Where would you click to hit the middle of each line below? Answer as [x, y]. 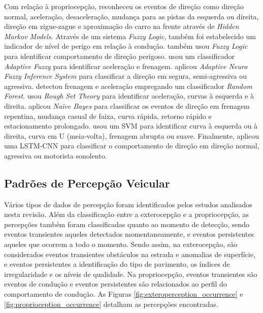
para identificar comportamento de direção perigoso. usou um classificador [119, 56]
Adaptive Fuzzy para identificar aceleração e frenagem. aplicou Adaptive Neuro [126, 66]
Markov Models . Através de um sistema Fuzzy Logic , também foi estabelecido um [130, 36]
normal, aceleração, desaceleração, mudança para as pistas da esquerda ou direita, [131, 16]
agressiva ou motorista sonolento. [56, 155]
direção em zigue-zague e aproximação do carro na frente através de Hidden [122, 26]
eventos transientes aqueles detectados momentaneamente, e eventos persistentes [129, 234]
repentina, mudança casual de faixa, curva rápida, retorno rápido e [108, 116]
